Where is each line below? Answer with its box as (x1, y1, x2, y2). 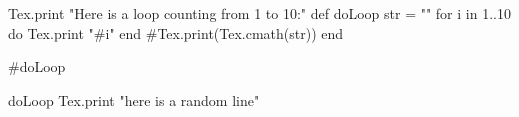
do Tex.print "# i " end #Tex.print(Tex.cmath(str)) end (8, 22, 344, 43)
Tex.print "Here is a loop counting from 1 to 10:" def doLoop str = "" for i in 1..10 (8, 3, 511, 23)
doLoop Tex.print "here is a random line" (8, 89, 260, 110)
